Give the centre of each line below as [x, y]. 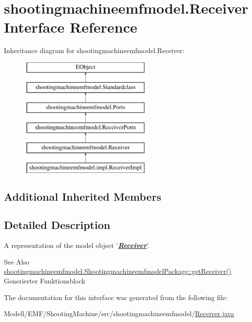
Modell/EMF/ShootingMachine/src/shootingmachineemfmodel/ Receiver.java [119, 313]
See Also [17, 261]
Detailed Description [57, 225]
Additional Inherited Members [83, 196]
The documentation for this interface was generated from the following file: [116, 297]
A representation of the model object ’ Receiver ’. [77, 245]
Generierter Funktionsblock [45, 281]
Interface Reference [71, 27]
